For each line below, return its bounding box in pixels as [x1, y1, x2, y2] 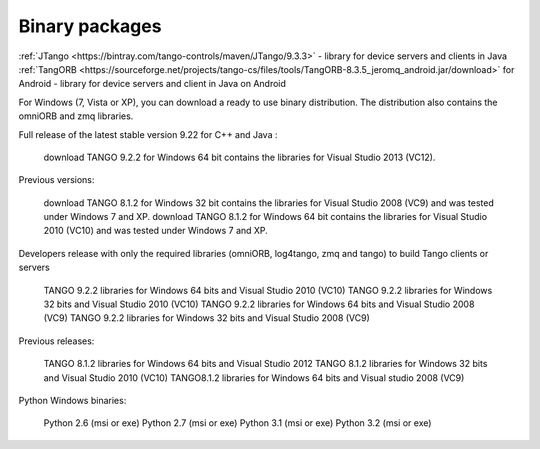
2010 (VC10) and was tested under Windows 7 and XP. [43, 225, 269, 237]
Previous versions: [18, 174, 95, 186]
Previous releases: [18, 335, 95, 347]
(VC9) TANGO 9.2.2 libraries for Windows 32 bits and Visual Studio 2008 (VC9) [43, 312, 370, 324]
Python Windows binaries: [18, 394, 127, 406]
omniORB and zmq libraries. [18, 110, 134, 122]
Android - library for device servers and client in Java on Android [18, 78, 287, 90]
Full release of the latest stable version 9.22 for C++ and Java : [18, 128, 278, 140]
